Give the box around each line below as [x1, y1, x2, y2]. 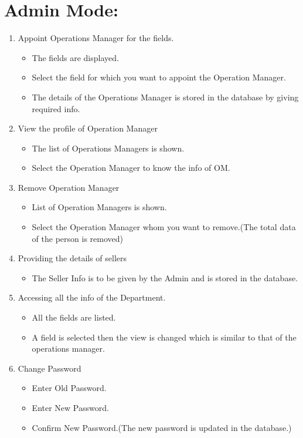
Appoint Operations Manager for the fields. [18, 32, 174, 44]
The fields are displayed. [32, 51, 119, 63]
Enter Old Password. [32, 382, 107, 394]
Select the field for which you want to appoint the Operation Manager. [32, 71, 286, 83]
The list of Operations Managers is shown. [32, 141, 185, 154]
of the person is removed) [32, 232, 123, 244]
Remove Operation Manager [18, 181, 120, 193]
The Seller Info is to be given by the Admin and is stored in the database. [32, 271, 298, 284]
